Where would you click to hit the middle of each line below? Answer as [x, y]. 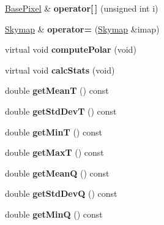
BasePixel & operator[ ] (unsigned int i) [82, 8]
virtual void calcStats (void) [60, 70]
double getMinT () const [54, 132]
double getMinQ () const [54, 214]
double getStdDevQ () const [61, 193]
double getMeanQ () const [57, 173]
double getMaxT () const [54, 152]
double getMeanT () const [57, 90]
